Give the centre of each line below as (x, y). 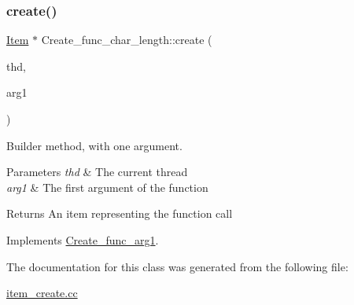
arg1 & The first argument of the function (107, 187)
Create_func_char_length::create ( (127, 40)
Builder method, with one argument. (94, 145)
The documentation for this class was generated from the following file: (177, 266)
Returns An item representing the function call (120, 213)
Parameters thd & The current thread (97, 172)
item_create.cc (42, 293)
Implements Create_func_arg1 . (83, 239)
